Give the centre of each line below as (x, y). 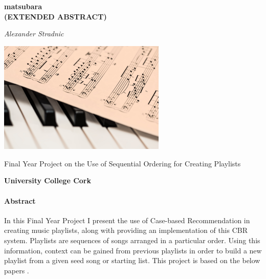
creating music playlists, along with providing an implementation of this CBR (126, 230)
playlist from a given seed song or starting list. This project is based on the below (132, 260)
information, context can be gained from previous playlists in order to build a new (133, 250)
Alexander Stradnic (34, 34)
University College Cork (48, 180)
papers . (17, 270)
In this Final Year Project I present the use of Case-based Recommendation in (127, 220)
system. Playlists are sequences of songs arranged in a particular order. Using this (132, 240)
